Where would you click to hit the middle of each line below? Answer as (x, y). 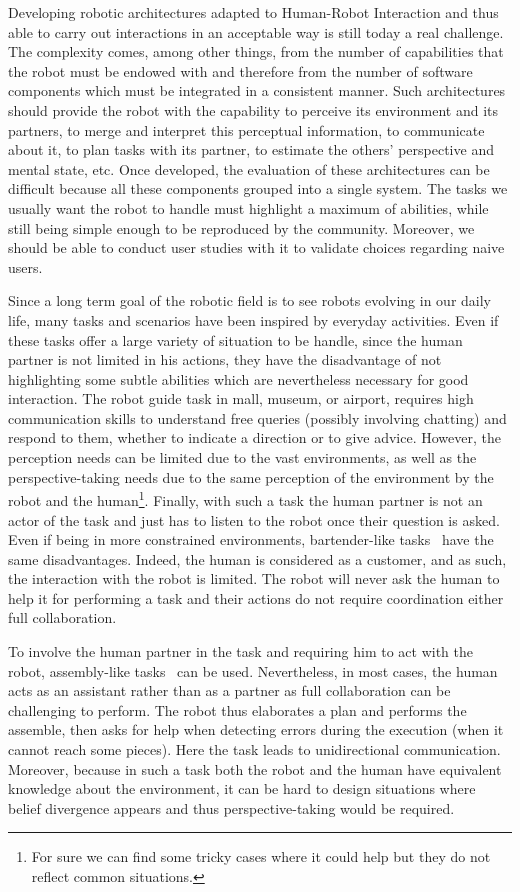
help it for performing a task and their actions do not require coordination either (256, 597)
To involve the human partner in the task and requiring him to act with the (240, 651)
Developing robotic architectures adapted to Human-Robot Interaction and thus (253, 12)
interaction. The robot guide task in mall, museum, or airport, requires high (241, 398)
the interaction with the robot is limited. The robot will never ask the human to (254, 578)
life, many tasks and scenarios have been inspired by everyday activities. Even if (253, 319)
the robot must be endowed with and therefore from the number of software (240, 70)
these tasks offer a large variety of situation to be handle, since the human (235, 339)
